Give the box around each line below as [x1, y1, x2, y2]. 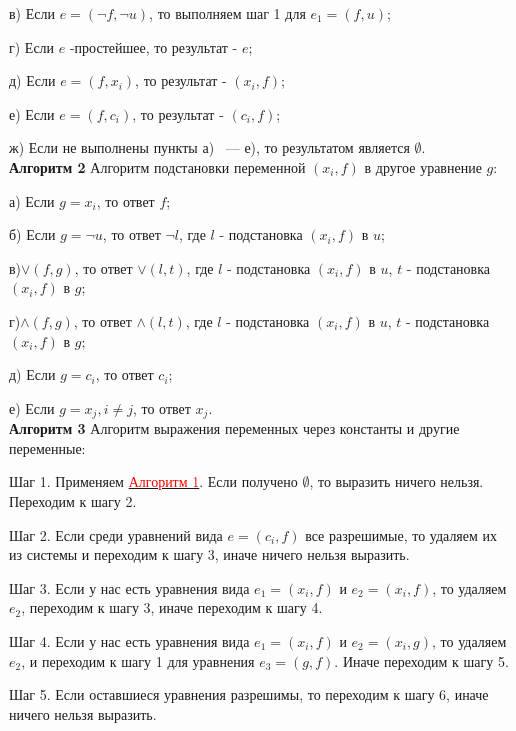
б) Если [9, 224, 56, 245]
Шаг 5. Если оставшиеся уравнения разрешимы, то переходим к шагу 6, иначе [9, 684, 489, 705]
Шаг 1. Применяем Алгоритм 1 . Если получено [9, 471, 298, 492]
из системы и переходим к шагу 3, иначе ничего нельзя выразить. [9, 544, 410, 565]
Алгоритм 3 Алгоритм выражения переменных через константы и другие [9, 418, 460, 439]
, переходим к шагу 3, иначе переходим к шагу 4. [21, 597, 323, 618]
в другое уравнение [364, 156, 482, 177]
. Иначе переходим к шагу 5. [334, 650, 509, 671]
